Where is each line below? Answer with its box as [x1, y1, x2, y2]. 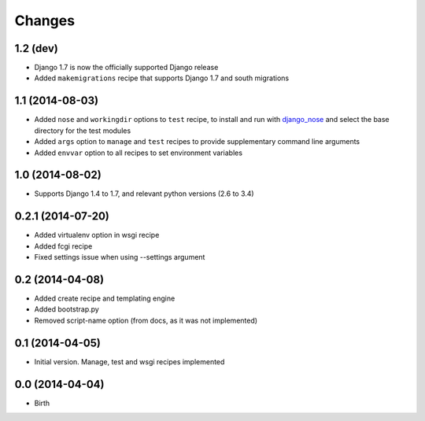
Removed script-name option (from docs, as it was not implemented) [34, 316, 258, 325]
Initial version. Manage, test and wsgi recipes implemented [34, 356, 225, 366]
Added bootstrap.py [34, 305, 100, 314]
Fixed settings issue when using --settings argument [34, 253, 205, 262]
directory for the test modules [34, 126, 131, 135]
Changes [14, 12, 75, 29]
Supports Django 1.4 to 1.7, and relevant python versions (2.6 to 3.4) [34, 189, 255, 198]
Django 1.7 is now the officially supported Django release [34, 63, 219, 72]
